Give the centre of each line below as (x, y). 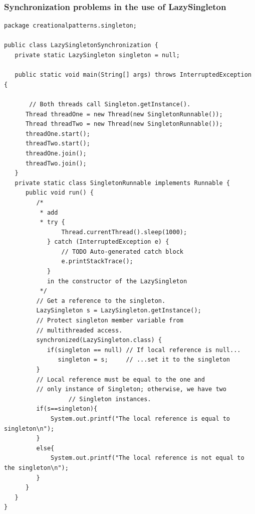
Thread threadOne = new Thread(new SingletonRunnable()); (124, 114)
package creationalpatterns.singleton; (70, 26)
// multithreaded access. (79, 330)
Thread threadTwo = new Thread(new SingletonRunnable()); (124, 124)
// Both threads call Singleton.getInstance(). (110, 104)
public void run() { (59, 193)
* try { (52, 222)
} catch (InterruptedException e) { (108, 242)
